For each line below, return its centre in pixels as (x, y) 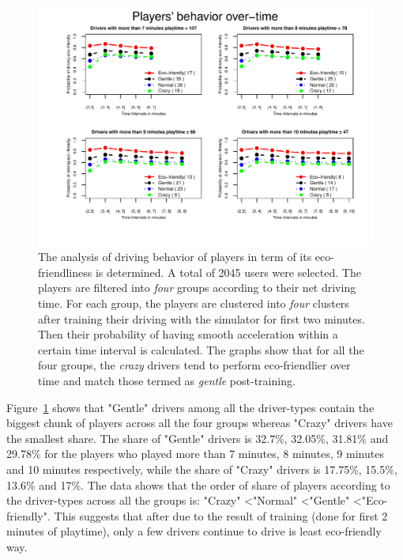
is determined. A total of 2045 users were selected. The (228, 272)
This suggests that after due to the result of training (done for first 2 (221, 515)
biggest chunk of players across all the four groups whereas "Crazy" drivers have (200, 423)
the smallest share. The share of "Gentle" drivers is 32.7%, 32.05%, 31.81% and (198, 438)
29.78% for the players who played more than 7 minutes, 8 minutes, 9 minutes (195, 454)
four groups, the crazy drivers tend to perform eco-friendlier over (194, 365)
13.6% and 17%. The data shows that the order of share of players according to (198, 484)
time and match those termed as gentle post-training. (167, 381)
